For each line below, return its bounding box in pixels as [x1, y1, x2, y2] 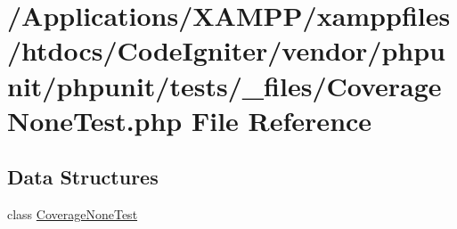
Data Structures [7, 163, 159, 191]
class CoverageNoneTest [7, 205, 138, 224]
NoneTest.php [7, 102, 183, 138]
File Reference [191, 102, 372, 138]
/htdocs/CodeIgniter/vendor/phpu [7, 32, 445, 69]
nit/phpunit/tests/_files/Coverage [7, 67, 442, 103]
